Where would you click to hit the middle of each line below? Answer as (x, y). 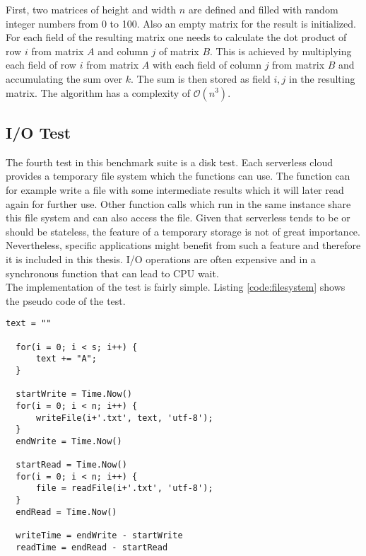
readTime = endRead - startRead (92, 547)
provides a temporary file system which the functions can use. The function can (178, 176)
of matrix (179, 51)
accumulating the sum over (64, 78)
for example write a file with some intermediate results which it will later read (175, 189)
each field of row (41, 65)
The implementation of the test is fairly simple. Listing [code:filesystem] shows (176, 287)
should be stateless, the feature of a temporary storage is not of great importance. (183, 231)
